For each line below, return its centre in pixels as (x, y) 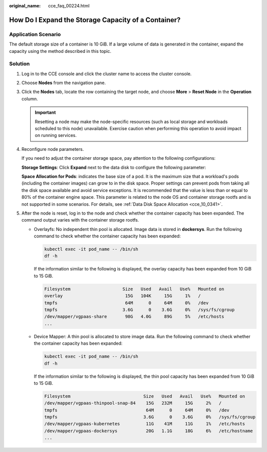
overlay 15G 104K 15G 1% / (123, 296)
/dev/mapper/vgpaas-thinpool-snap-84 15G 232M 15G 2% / (133, 403)
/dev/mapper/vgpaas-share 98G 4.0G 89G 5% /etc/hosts (134, 317)
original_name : (25, 6)
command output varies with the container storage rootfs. (80, 220)
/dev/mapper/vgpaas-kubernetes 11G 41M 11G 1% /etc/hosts (145, 424)
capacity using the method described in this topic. (60, 51)
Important (45, 113)
